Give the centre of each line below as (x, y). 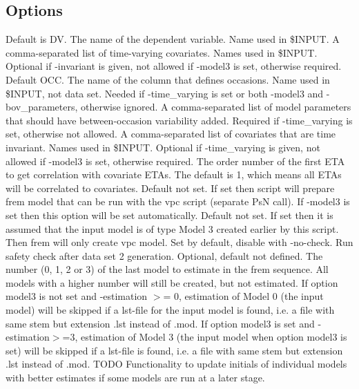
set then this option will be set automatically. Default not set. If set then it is (169, 215)
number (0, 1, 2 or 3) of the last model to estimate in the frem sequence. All (167, 269)
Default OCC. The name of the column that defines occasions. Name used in (168, 79)
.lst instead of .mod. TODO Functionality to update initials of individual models (176, 364)
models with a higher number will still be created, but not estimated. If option (172, 282)
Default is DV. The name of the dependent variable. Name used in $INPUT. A (173, 39)
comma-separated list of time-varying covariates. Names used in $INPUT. (162, 52)
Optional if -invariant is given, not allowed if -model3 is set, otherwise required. (174, 66)
